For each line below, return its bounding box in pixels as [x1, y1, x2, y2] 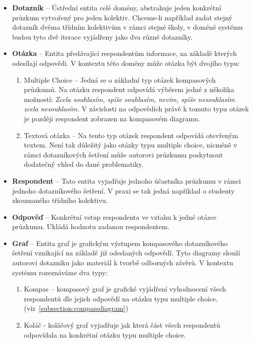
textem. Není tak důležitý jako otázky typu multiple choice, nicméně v [24, 140, 237, 150]
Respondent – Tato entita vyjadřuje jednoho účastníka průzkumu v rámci [12, 175, 241, 186]
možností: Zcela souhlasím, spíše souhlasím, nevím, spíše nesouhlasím [24, 94, 235, 104]
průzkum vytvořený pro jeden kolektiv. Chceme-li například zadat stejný [12, 12, 232, 22]
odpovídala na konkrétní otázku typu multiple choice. [24, 329, 186, 340]
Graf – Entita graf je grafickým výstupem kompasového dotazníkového [12, 238, 228, 248]
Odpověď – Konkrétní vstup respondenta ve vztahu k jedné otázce [12, 211, 216, 222]
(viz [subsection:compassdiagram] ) [24, 303, 128, 313]
